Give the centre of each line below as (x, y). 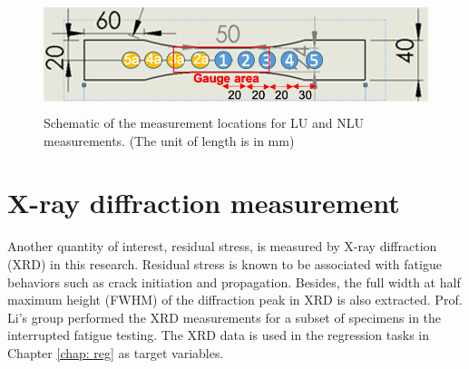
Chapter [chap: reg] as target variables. (116, 352)
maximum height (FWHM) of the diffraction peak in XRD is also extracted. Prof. (235, 300)
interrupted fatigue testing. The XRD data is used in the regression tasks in (219, 335)
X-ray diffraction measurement (204, 203)
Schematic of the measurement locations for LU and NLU (204, 122)
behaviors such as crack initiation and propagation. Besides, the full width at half (234, 282)
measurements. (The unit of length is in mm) (169, 140)
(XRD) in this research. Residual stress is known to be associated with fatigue (225, 263)
